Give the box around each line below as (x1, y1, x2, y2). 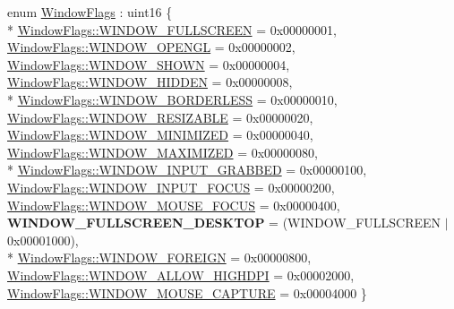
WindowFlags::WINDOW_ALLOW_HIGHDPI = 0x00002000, (7, 265, 355, 284)
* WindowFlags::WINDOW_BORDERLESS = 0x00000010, (7, 90, 338, 108)
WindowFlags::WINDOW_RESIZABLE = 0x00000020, (7, 107, 313, 126)
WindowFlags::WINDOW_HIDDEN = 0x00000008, (7, 73, 293, 91)
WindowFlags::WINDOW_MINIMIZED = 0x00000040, (7, 125, 313, 144)
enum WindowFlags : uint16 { (7, 3, 173, 21)
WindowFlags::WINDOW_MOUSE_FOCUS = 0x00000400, (7, 195, 340, 214)
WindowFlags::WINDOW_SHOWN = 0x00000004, (7, 55, 290, 73)
